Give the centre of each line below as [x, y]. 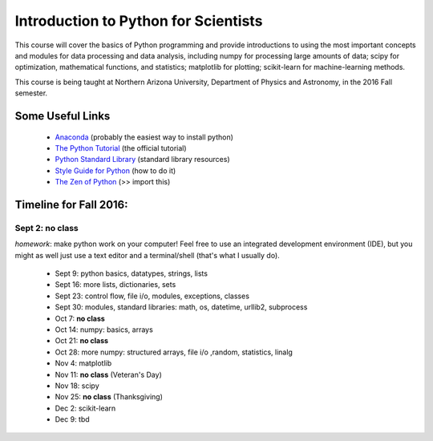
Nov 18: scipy [77, 386]
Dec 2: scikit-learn [85, 408]
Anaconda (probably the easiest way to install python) [144, 137]
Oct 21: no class [81, 341]
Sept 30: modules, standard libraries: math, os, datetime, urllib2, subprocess [181, 307]
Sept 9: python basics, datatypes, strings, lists [132, 273]
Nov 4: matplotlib [83, 363]
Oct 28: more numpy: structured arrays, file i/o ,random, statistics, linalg [174, 352]
